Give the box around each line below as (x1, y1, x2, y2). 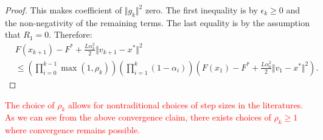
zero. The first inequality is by (145, 4, 258, 16)
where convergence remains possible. (5, 124, 140, 136)
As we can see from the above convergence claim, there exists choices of (5, 111, 271, 124)
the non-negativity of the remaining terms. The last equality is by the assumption (5, 16, 310, 29)
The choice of (5, 98, 55, 111)
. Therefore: (49, 28, 92, 41)
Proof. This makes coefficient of (5, 4, 122, 16)
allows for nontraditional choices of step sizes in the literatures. (68, 98, 304, 111)
